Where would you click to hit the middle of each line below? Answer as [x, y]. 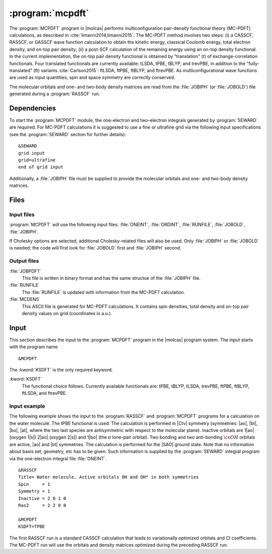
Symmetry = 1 [34, 491]
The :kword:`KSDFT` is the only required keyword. [61, 370]
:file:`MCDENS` [25, 299]
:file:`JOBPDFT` [25, 271]
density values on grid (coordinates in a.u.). [67, 313]
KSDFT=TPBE [32, 527]
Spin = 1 [34, 484]
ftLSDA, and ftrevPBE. [45, 393]
